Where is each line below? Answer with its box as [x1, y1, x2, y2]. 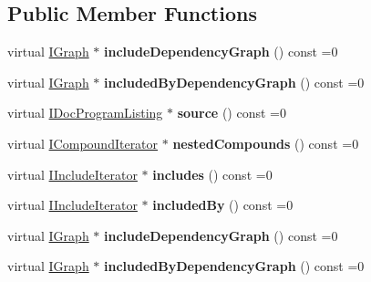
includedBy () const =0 [152, 195, 294, 214]
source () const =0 [177, 103, 286, 122]
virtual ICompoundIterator [7, 133, 159, 152]
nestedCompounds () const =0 [172, 133, 359, 152]
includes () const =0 [152, 164, 273, 183]
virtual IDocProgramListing [7, 103, 163, 122]
